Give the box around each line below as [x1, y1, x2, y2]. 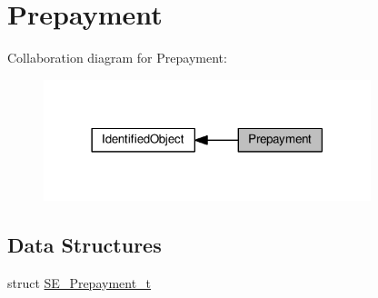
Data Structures [7, 231, 162, 259]
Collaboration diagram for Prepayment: [7, 48, 227, 67]
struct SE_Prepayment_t [7, 273, 152, 293]
